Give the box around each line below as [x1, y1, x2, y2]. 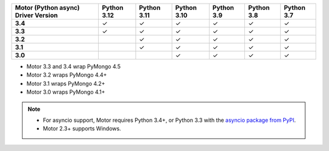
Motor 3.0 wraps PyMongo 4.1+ [26, 88, 105, 96]
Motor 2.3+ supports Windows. [43, 125, 121, 132]
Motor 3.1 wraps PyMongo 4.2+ [26, 80, 105, 87]
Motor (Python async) [15, 4, 80, 12]
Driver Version [15, 11, 58, 19]
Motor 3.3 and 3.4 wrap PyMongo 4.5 [26, 63, 121, 70]
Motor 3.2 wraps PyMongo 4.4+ [26, 71, 107, 79]
